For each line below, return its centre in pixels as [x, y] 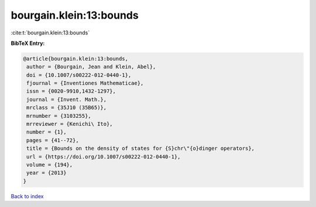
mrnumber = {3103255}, [59, 116]
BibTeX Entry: [28, 43]
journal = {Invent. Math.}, [67, 99]
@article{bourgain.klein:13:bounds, [76, 59]
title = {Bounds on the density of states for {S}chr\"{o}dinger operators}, [140, 148]
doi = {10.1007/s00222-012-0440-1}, [79, 75]
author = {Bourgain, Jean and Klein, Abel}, [91, 67]
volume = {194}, [50, 165]
